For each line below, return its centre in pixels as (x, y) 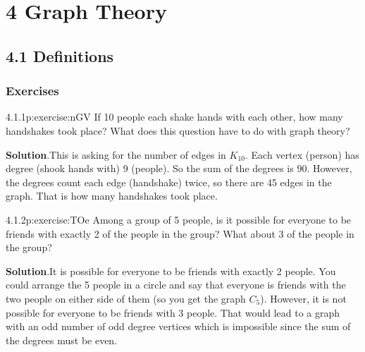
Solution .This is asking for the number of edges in (116, 154)
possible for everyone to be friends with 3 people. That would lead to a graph (173, 312)
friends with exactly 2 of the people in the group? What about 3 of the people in (180, 233)
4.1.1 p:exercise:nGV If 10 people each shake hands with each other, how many (174, 117)
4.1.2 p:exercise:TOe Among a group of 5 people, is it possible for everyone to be (179, 219)
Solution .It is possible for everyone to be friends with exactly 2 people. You (171, 271)
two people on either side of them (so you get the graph (126, 298)
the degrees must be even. (62, 340)
